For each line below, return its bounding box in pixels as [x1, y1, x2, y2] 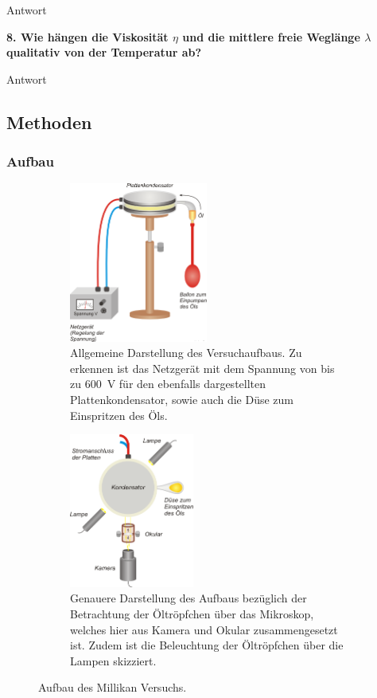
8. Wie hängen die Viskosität [6, 28, 169, 45]
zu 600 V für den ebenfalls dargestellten [70, 375, 266, 392]
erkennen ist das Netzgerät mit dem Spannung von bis [70, 359, 335, 376]
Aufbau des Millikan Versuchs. [38, 679, 187, 696]
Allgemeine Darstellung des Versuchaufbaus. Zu [70, 344, 302, 361]
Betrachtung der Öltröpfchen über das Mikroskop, [70, 606, 314, 622]
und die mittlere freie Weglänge [182, 28, 360, 45]
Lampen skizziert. [70, 652, 157, 669]
